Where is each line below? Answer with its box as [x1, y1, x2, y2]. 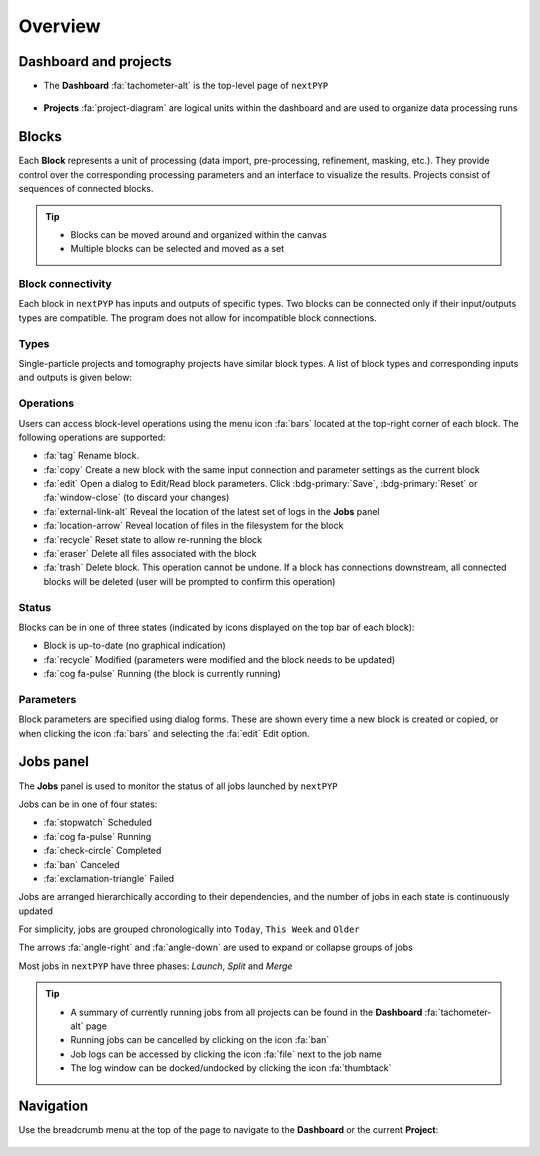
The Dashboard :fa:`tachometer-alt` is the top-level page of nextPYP [43, 80, 329, 92]
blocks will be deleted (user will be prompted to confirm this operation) [43, 575, 336, 587]
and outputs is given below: [18, 371, 132, 384]
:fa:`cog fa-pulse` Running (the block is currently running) [43, 668, 282, 680]
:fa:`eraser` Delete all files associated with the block [43, 548, 257, 560]
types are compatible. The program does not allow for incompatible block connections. [18, 311, 377, 324]
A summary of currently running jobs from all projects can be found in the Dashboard [70, 1006, 423, 1018]
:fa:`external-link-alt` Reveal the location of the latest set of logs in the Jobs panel [43, 505, 380, 517]
